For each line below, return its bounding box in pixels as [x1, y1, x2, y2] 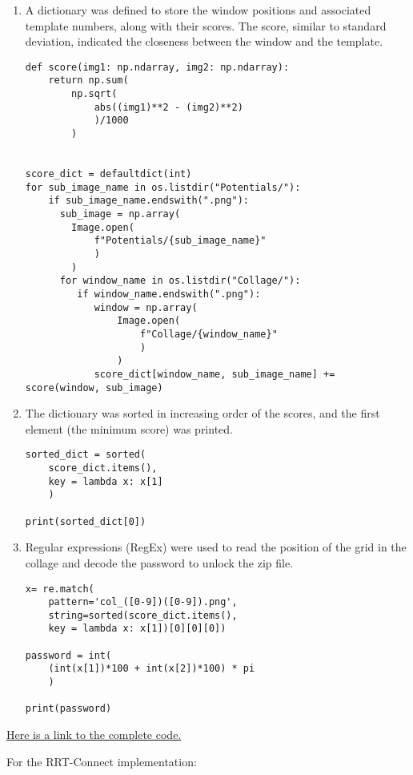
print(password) [25, 703, 112, 715]
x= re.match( [25, 583, 94, 595]
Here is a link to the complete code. [6, 726, 182, 743]
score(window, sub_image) [25, 381, 163, 394]
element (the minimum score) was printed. [25, 420, 233, 437]
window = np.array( [94, 301, 198, 313]
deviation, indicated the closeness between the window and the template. [25, 33, 383, 50]
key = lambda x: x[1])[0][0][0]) [48, 623, 227, 635]
